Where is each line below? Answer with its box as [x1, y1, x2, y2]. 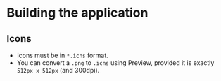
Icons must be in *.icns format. [16, 51, 108, 59]
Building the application [6, 5, 149, 21]
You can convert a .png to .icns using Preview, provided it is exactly [16, 59, 215, 67]
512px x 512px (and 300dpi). [16, 66, 100, 74]
